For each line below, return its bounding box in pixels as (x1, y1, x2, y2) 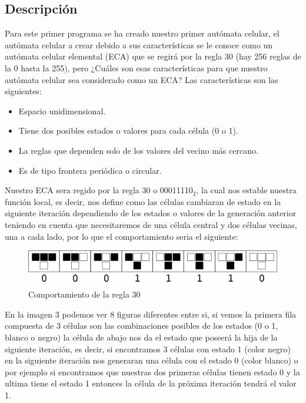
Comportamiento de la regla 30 (28, 288, 141, 300)
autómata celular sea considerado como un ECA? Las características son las (5, 73, 278, 85)
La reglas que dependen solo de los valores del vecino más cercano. (18, 144, 258, 156)
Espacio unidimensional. (18, 104, 106, 117)
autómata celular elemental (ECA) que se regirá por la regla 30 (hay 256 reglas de (5, 50, 301, 62)
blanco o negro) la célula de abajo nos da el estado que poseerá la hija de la (5, 331, 278, 343)
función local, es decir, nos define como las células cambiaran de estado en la (5, 195, 281, 207)
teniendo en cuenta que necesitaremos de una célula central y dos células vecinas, (5, 218, 297, 230)
